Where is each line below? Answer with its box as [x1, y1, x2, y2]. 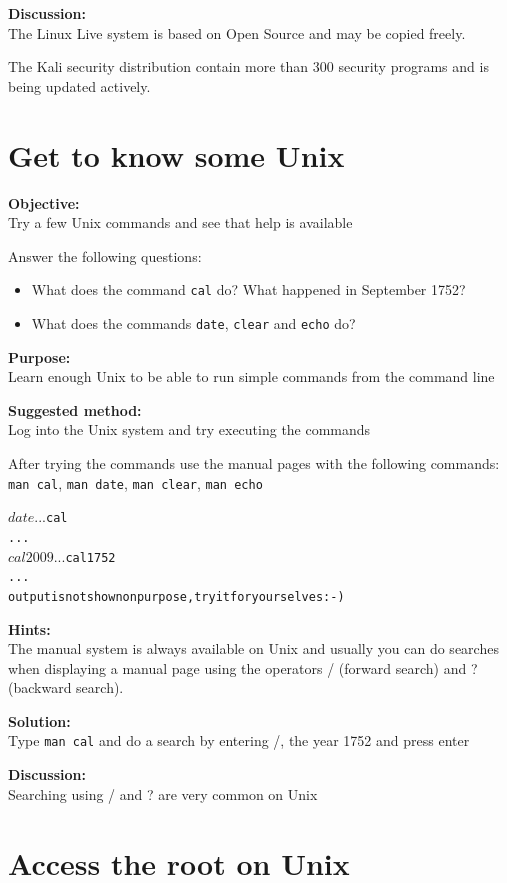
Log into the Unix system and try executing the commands [8, 419, 371, 440]
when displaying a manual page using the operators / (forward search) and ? [8, 657, 478, 678]
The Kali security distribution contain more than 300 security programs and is [8, 56, 489, 77]
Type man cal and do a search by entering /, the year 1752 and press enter [8, 730, 470, 751]
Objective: [8, 192, 80, 213]
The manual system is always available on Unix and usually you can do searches [8, 638, 499, 659]
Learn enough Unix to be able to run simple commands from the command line [8, 366, 495, 387]
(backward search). [8, 677, 124, 698]
